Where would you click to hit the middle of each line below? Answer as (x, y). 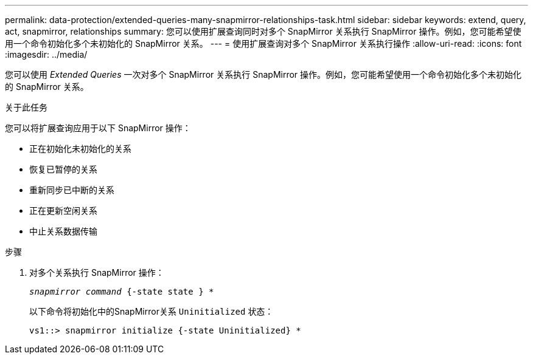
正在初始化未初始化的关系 (80, 149)
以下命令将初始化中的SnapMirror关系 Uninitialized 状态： (152, 311)
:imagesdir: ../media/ (46, 54)
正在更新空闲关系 (63, 210)
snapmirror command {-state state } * (122, 292)
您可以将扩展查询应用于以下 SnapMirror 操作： (98, 128)
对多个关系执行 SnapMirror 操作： (97, 272)
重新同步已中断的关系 (72, 190)
